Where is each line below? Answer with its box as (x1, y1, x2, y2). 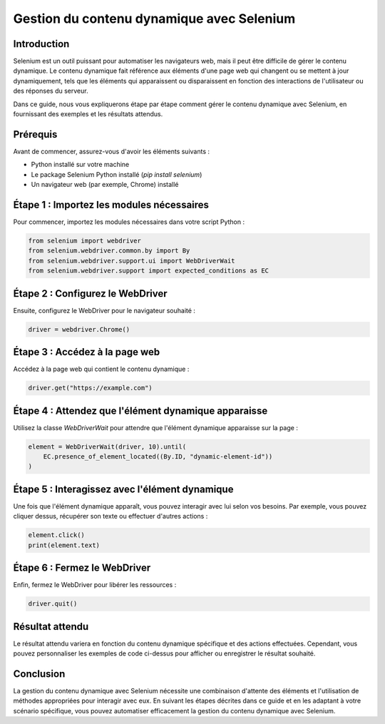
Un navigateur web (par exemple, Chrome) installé (31, 180, 179, 189)
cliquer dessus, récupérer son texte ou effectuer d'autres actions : (13, 512, 208, 521)
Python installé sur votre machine (31, 160, 130, 169)
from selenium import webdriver (28, 236, 142, 245)
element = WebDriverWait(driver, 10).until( (28, 442, 187, 451)
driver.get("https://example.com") (28, 384, 153, 392)
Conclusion (13, 668, 66, 680)
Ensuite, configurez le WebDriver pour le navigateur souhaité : (13, 306, 196, 315)
